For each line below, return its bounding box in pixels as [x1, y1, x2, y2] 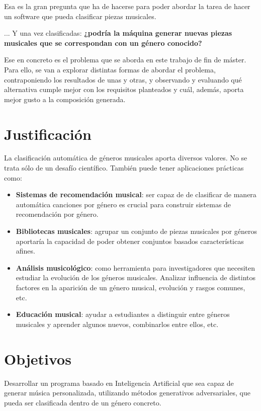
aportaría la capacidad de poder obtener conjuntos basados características [16, 235, 244, 246]
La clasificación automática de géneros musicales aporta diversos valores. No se [4, 152, 247, 163]
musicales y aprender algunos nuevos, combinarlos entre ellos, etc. [16, 318, 219, 329]
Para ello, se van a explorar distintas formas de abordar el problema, [4, 64, 216, 74]
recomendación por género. [16, 209, 99, 219]
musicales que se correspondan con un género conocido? [4, 37, 202, 48]
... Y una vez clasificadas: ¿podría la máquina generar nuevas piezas [4, 28, 232, 38]
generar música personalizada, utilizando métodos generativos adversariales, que [4, 387, 250, 398]
